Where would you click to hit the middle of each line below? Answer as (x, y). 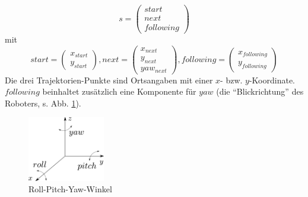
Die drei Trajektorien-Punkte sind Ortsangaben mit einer (109, 80)
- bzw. (231, 80)
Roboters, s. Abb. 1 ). (43, 103)
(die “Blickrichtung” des (260, 91)
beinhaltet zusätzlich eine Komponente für (119, 91)
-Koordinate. (272, 80)
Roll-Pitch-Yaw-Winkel (70, 189)
